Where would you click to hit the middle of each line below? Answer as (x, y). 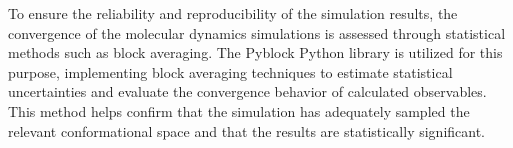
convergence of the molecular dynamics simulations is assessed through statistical (257, 32)
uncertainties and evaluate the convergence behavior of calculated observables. (247, 91)
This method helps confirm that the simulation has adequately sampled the (239, 110)
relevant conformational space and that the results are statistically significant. (247, 130)
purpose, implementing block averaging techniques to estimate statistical (230, 71)
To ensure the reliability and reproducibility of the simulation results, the (233, 13)
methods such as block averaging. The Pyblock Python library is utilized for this (255, 52)
